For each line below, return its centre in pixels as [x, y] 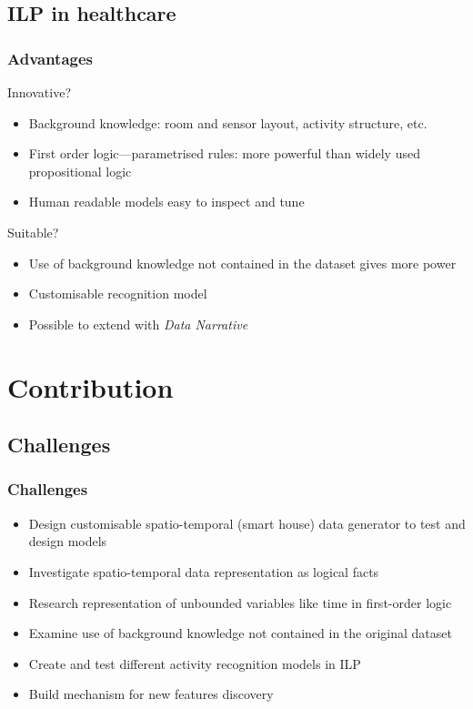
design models [68, 541]
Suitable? [33, 232]
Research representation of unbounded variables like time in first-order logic [240, 602]
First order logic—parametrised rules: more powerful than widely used [224, 153]
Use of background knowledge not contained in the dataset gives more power [242, 263]
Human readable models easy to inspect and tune [166, 202]
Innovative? [39, 92]
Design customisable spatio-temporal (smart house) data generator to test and [247, 523]
